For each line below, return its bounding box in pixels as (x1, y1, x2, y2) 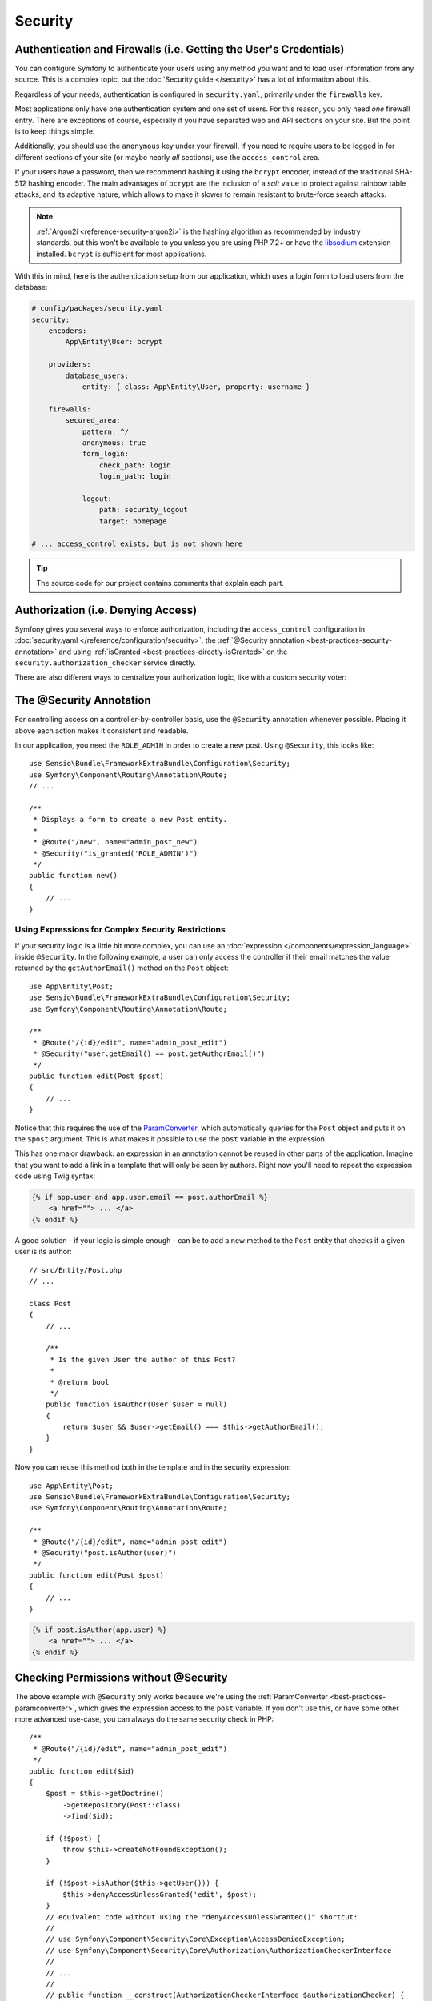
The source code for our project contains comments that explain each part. (36, 578, 284, 587)
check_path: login (98, 460, 171, 470)
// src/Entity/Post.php (29, 1265, 122, 1274)
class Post (29, 1299, 72, 1308)
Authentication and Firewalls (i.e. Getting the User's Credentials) (14, 42, 345, 56)
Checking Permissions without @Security (14, 1671, 228, 1685)
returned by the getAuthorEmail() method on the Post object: (14, 963, 229, 972)
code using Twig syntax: (14, 1171, 96, 1181)
